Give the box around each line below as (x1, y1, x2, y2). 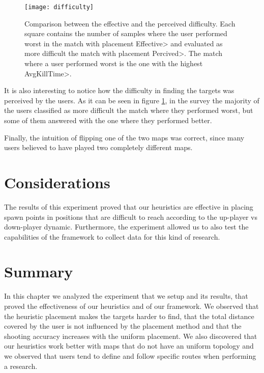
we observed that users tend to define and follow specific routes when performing (4, 350, 256, 361)
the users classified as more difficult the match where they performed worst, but (4, 105, 253, 116)
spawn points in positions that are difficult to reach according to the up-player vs (4, 211, 257, 222)
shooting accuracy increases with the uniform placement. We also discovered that (4, 330, 257, 341)
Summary (4, 261, 73, 282)
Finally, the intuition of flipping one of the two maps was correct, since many (4, 132, 245, 142)
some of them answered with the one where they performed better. (4, 115, 212, 125)
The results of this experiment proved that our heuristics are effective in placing (4, 201, 253, 212)
